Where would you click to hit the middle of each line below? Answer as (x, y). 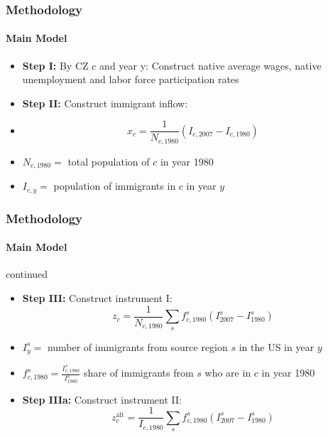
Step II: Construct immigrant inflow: (105, 103)
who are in (228, 373)
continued (27, 274)
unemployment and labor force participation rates (131, 79)
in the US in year (277, 346)
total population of (109, 161)
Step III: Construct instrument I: (97, 298)
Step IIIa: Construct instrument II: (102, 399)
